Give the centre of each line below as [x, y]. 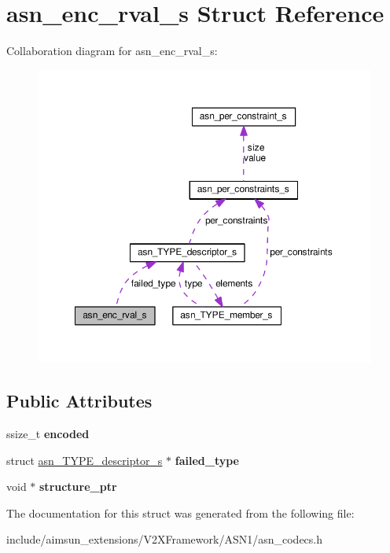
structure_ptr [78, 487]
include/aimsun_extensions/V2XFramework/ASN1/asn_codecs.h [165, 539]
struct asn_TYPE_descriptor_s [85, 460]
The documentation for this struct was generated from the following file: [180, 512]
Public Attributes [79, 401]
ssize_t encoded [48, 433]
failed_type [207, 460]
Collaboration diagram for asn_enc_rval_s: [112, 51]
